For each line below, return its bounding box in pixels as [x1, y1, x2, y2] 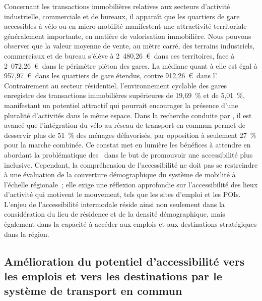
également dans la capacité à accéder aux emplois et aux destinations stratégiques [4, 219, 257, 229]
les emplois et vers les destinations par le [4, 268, 222, 284]
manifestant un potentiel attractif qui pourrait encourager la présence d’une [4, 99, 238, 110]
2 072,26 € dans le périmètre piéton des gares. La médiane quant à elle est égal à [4, 60, 257, 71]
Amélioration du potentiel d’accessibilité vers [4, 253, 245, 269]
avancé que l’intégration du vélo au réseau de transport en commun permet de [4, 120, 246, 130]
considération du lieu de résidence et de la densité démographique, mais [4, 209, 225, 219]
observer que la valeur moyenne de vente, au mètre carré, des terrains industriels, [4, 40, 254, 51]
